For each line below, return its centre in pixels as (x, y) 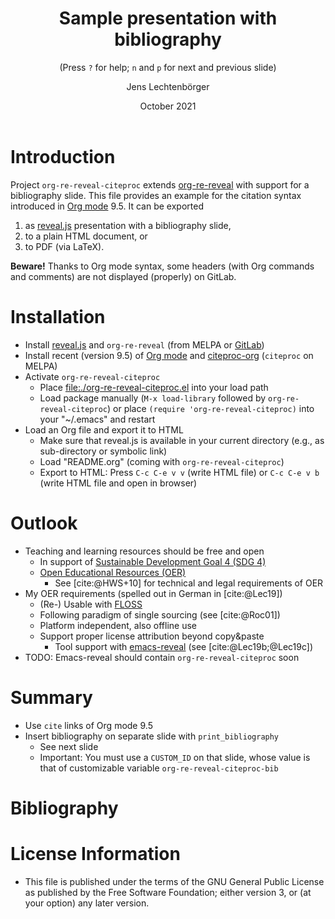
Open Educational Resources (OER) (113, 572)
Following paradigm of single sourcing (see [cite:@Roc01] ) (160, 614)
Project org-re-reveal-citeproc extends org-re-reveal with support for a (160, 184)
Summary (51, 697)
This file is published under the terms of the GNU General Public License (174, 881)
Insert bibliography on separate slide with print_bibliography (152, 736)
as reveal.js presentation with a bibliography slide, (128, 225)
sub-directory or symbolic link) (103, 451)
